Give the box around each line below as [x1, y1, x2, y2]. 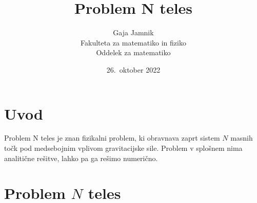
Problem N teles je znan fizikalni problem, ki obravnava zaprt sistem [4, 132, 220, 143]
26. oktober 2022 [106, 64, 161, 75]
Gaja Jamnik [113, 27, 154, 38]
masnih [230, 132, 253, 143]
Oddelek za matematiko [96, 47, 171, 58]
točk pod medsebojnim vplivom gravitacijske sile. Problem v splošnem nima [4, 143, 243, 153]
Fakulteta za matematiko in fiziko [81, 37, 186, 48]
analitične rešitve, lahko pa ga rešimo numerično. [4, 152, 158, 163]
